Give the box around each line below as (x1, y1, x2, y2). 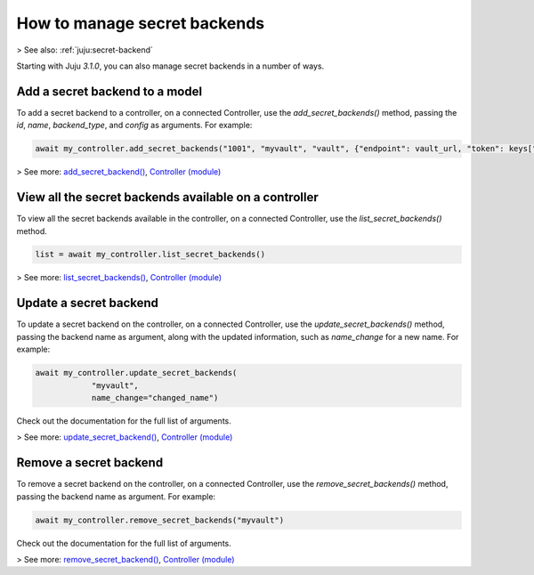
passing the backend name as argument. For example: (16, 490, 216, 502)
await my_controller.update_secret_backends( (35, 368, 238, 378)
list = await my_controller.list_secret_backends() (35, 249, 266, 260)
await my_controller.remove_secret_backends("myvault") (35, 514, 285, 525)
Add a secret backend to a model (16, 84, 203, 99)
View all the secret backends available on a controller (16, 190, 320, 205)
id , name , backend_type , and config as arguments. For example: (16, 120, 253, 131)
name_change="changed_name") (91, 393, 219, 402)
